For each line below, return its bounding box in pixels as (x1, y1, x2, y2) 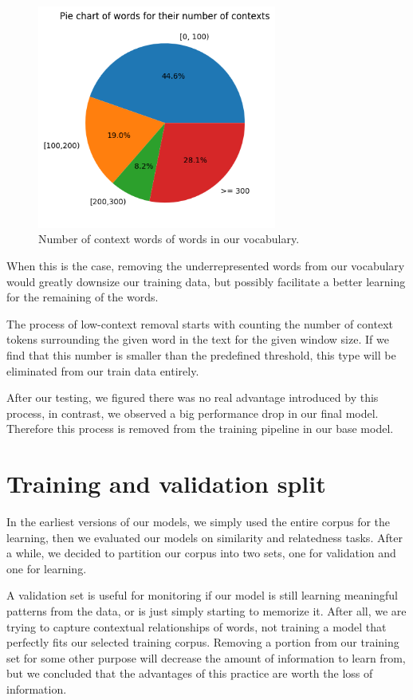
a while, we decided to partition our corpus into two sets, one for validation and (6, 545, 396, 561)
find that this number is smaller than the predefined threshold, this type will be (6, 347, 396, 364)
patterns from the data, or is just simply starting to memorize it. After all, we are (6, 603, 407, 619)
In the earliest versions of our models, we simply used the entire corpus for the (6, 513, 391, 530)
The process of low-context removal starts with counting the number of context (6, 315, 393, 332)
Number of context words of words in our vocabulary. (38, 230, 300, 247)
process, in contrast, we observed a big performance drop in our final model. (6, 404, 379, 421)
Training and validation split (6, 467, 326, 500)
